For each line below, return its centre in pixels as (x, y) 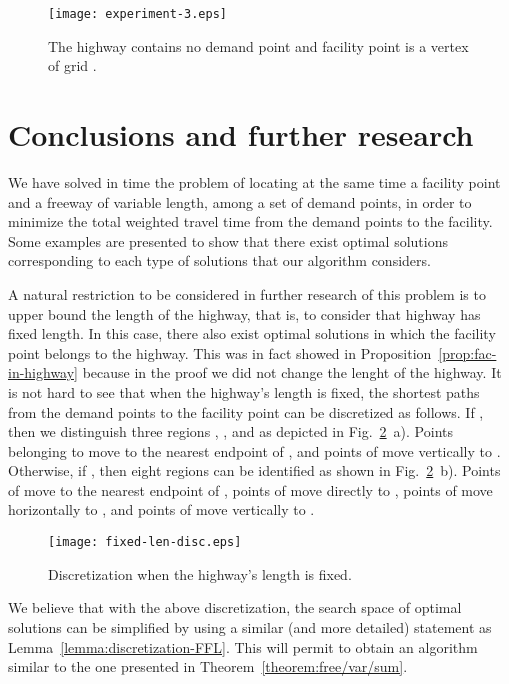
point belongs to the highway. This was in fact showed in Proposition (220, 352)
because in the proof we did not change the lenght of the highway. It (292, 372)
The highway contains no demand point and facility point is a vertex (258, 45)
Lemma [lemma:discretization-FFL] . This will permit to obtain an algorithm (243, 646)
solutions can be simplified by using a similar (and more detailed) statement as (250, 626)
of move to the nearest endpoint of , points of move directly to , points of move (250, 489)
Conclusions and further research (241, 134)
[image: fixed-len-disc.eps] (145, 542)
